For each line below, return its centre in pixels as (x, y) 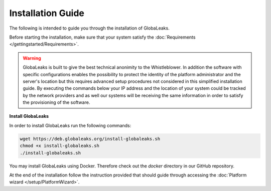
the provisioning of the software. (56, 102)
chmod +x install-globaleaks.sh (60, 146)
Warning (32, 58)
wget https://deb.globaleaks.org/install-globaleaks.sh (90, 139)
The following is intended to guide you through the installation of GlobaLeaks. (90, 28)
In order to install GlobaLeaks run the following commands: (70, 125)
